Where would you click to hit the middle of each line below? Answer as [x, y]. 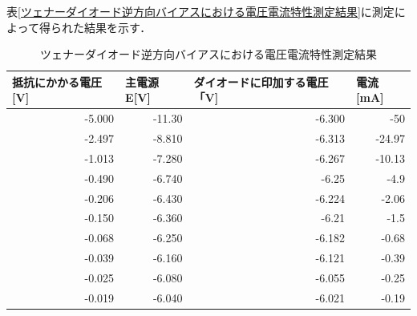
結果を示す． [117, 27]
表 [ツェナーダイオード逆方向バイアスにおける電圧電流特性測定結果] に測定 [200, 11]
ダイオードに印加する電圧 [261, 81]
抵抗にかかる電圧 [57, 81]
